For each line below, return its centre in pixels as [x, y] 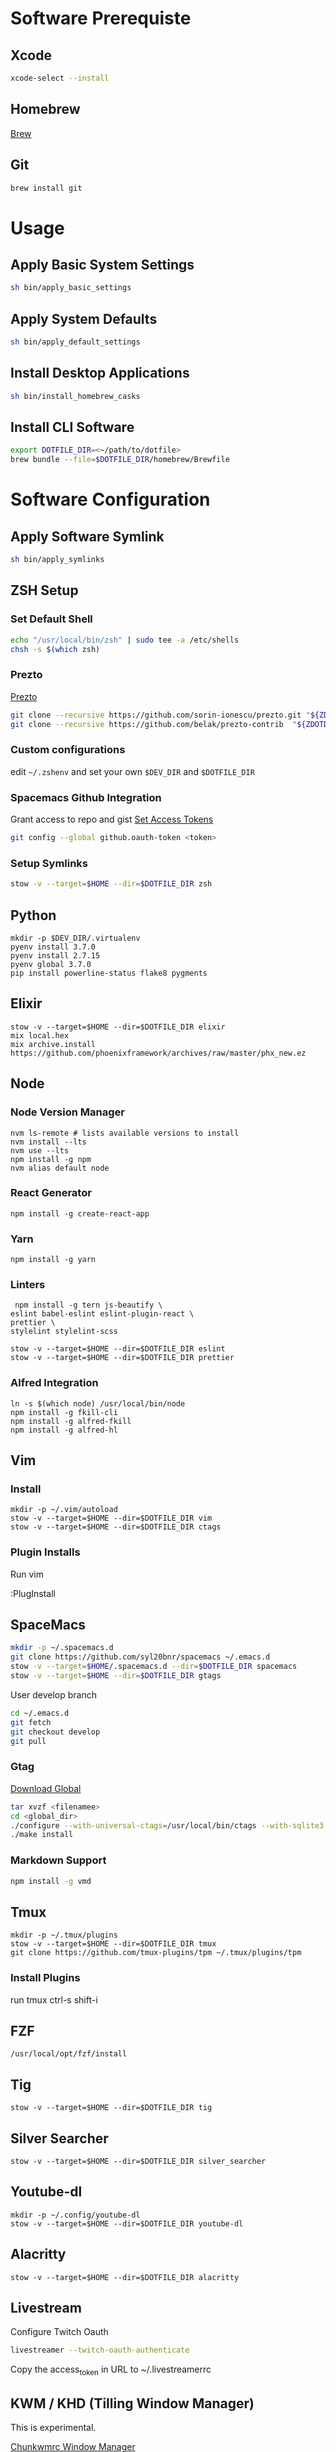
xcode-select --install [60, 78]
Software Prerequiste [101, 18]
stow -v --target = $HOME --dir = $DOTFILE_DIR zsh [111, 884]
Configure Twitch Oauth [59, 2332]
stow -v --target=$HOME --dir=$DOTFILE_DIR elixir [118, 1027]
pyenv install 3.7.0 [53, 947]
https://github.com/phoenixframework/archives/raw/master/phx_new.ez [158, 1053]
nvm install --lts [48, 1142]
